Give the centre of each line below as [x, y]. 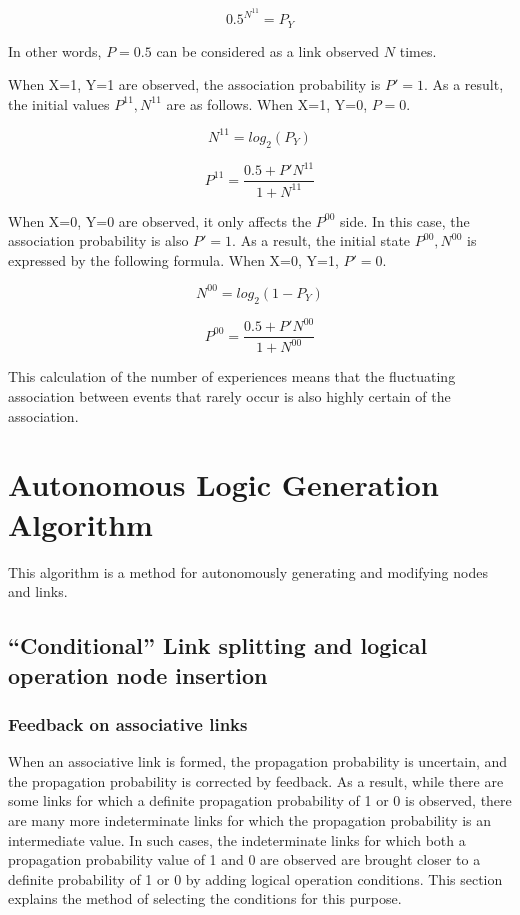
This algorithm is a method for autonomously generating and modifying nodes [248, 571]
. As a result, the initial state [321, 240]
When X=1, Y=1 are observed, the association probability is [194, 84]
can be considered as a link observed [268, 50]
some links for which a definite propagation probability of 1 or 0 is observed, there [260, 800]
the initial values [59, 103]
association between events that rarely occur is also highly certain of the [229, 396]
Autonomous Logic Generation [223, 484]
